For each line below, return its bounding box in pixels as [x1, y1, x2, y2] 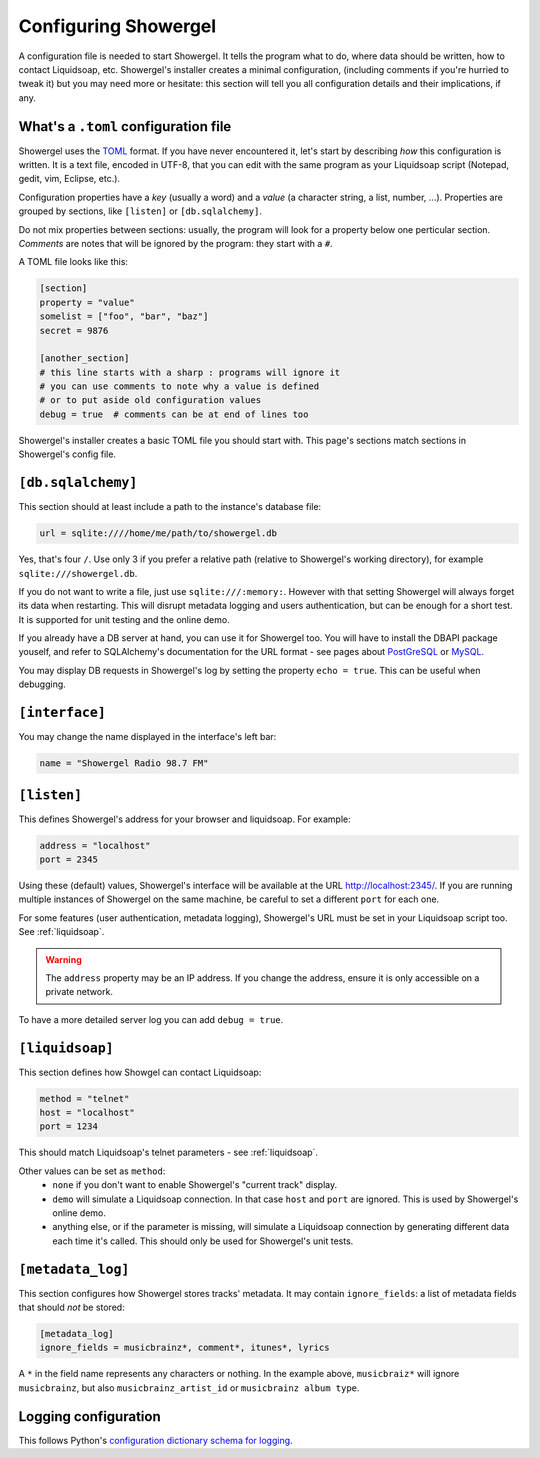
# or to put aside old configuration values [39, 395, 262, 406]
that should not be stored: [18, 1301, 125, 1314]
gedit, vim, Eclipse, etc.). [18, 173, 120, 185]
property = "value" [39, 296, 135, 308]
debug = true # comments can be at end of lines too [39, 408, 309, 420]
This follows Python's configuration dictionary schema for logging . [18, 1434, 294, 1446]
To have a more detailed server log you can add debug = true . [18, 1013, 284, 1025]
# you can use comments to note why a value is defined [39, 381, 320, 392]
